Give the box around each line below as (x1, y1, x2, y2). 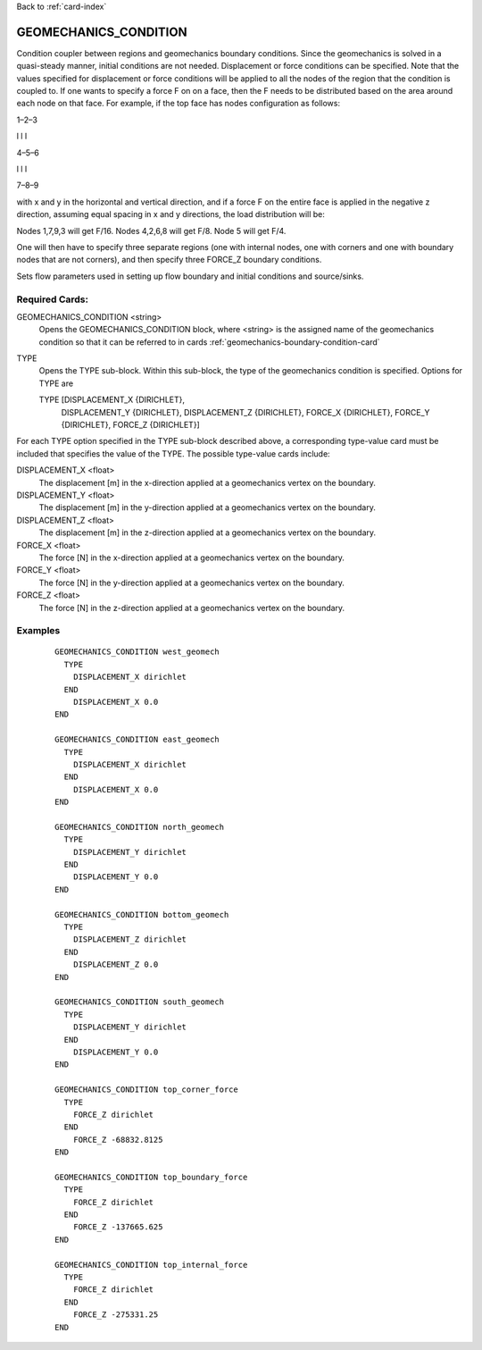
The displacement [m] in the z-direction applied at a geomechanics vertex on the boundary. (38, 527, 377, 538)
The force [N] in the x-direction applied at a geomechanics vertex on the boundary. (38, 552, 345, 563)
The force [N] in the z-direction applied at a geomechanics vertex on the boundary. (38, 602, 345, 613)
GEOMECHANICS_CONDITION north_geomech (54, 822, 225, 832)
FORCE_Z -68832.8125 (72, 1135, 163, 1145)
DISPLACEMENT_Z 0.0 (72, 960, 159, 969)
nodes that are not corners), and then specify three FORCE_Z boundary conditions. (16, 255, 322, 265)
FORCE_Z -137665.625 (72, 1222, 163, 1232)
